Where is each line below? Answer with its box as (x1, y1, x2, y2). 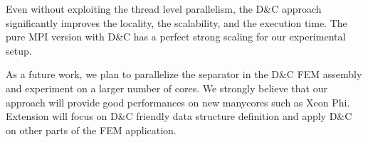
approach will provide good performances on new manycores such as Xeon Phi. (6, 94, 350, 109)
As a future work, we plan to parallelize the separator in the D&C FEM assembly (6, 67, 362, 82)
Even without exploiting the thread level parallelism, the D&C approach (6, 1, 322, 16)
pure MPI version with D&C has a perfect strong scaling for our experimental (6, 29, 346, 44)
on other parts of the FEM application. (6, 122, 177, 137)
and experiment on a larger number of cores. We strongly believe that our (6, 80, 327, 95)
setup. (6, 43, 32, 58)
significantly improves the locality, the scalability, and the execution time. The (6, 15, 347, 30)
